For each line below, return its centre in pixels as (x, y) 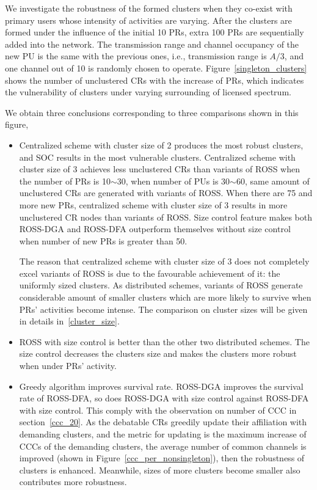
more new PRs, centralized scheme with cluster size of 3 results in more (153, 204)
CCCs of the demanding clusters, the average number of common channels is (163, 446)
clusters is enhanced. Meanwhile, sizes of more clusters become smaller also (160, 470)
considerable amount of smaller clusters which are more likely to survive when (165, 297)
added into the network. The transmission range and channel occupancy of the (152, 44)
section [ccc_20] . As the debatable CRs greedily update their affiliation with (163, 422)
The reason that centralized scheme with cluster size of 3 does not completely (164, 261)
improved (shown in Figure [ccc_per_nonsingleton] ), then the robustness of (162, 458)
